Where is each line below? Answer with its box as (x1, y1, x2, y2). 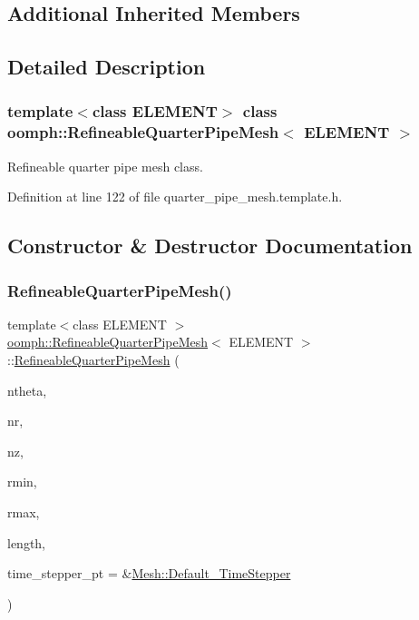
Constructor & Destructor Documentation (7, 231, 413, 260)
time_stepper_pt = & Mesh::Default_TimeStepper (7, 564, 291, 583)
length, (7, 533, 46, 552)
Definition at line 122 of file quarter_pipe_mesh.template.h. (7, 187, 343, 206)
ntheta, (7, 380, 47, 399)
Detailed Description (7, 53, 206, 81)
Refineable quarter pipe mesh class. (7, 156, 203, 175)
